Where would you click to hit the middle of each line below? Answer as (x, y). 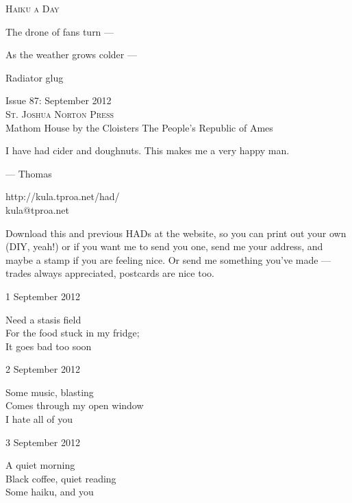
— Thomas (29, 173)
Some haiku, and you (50, 492)
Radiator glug (35, 77)
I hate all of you (39, 419)
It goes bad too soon (49, 346)
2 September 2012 (43, 369)
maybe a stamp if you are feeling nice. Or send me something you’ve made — (168, 259)
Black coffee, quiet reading (61, 478)
